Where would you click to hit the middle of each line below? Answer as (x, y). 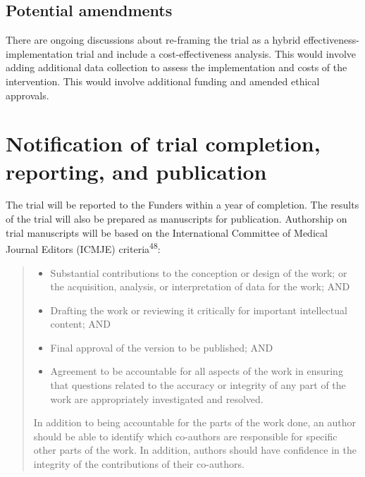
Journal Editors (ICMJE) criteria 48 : (83, 248)
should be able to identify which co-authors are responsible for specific (185, 436)
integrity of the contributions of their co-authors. (139, 464)
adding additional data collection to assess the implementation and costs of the (177, 67)
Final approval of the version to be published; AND (162, 347)
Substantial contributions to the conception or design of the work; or (199, 272)
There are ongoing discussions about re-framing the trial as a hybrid (153, 40)
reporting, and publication (136, 171)
